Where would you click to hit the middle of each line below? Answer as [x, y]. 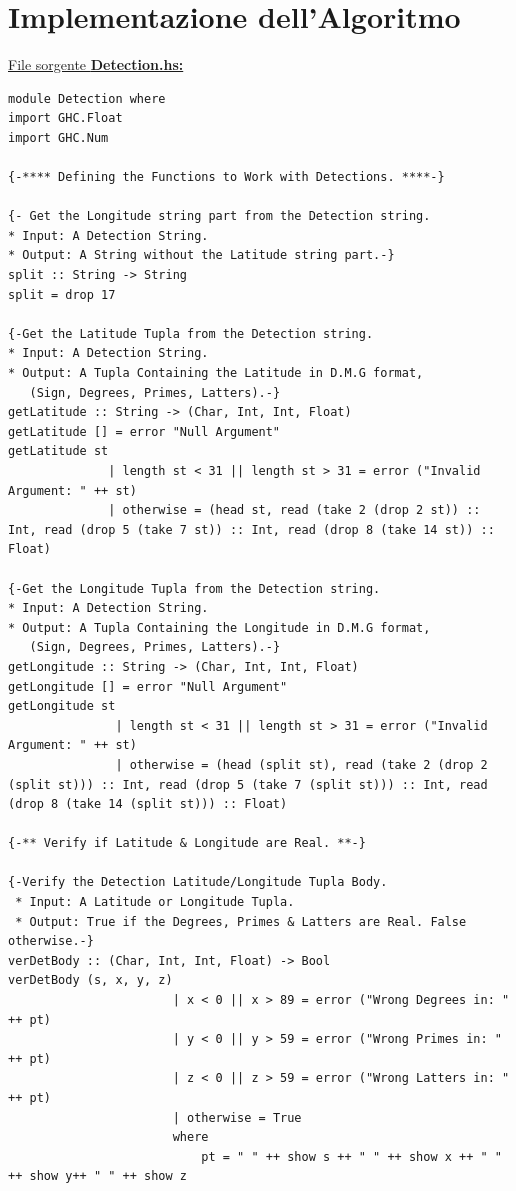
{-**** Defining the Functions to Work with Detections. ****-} [226, 177]
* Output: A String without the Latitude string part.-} [201, 255]
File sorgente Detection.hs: [96, 64]
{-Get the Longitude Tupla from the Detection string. [194, 588]
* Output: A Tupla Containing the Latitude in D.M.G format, [216, 373]
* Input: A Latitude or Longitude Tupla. [155, 902]
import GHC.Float [65, 118]
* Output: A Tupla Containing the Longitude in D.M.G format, [219, 627]
